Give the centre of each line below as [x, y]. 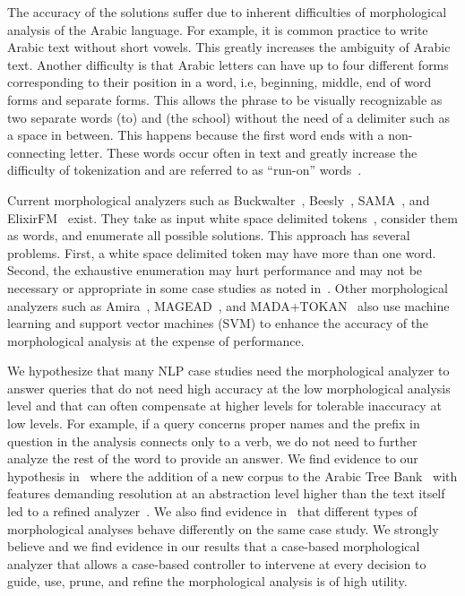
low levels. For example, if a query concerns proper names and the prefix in [214, 423]
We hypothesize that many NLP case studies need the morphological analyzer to [228, 371]
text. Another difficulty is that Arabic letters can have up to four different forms [228, 64]
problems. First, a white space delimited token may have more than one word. [222, 252]
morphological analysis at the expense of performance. [156, 340]
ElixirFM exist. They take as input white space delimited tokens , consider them [232, 217]
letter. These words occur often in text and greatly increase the [243, 152]
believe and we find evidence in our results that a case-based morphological [214, 546]
